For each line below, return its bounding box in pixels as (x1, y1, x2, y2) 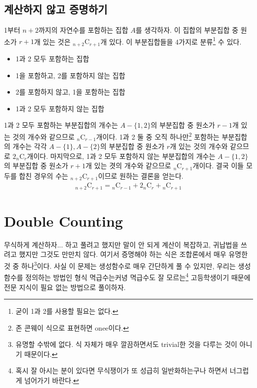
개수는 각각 (12, 141, 47, 151)
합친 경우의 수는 (19, 170, 68, 181)
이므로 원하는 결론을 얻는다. (98, 170, 183, 181)
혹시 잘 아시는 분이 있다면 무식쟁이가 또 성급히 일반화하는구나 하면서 (15, 365, 228, 376)
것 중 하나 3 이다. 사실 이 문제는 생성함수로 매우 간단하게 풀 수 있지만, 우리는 (4, 259, 236, 271)
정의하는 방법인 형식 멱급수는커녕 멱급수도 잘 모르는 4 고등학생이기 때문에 (25, 271, 251, 282)
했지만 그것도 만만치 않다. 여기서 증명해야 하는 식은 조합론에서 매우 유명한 (19, 249, 248, 259)
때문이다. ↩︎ (24, 348, 58, 359)
